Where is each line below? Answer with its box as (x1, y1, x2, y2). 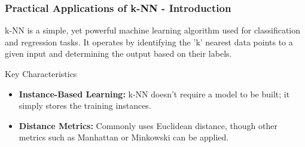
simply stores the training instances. (19, 99, 151, 112)
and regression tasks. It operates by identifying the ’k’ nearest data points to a (5, 35, 293, 48)
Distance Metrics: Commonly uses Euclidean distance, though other (19, 119, 277, 131)
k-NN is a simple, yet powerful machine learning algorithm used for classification (5, 24, 301, 36)
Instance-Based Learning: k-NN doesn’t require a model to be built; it (19, 87, 290, 100)
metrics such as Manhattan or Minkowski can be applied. (19, 131, 229, 143)
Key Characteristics (5, 68, 77, 79)
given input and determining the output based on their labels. (5, 47, 232, 60)
